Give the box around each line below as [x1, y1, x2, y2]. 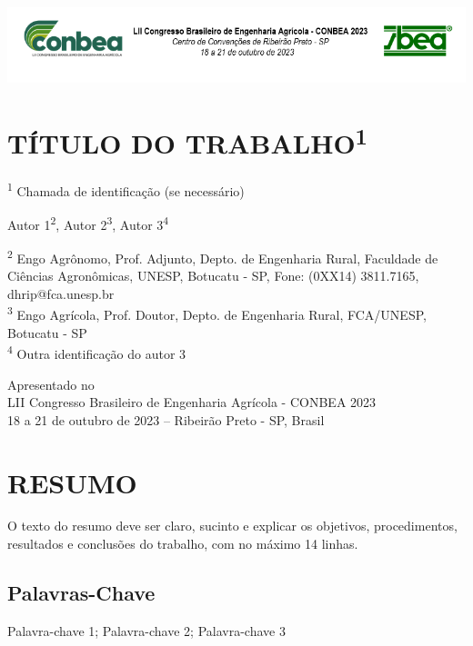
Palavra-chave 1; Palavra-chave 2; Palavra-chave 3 [7, 621, 286, 640]
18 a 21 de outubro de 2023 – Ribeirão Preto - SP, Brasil [7, 410, 325, 429]
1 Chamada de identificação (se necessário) [7, 178, 245, 200]
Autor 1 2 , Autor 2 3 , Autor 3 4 [7, 212, 169, 234]
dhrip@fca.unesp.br [7, 283, 115, 303]
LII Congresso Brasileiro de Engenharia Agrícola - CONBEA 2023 [7, 393, 377, 412]
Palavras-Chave [7, 579, 156, 607]
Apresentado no [7, 374, 95, 393]
